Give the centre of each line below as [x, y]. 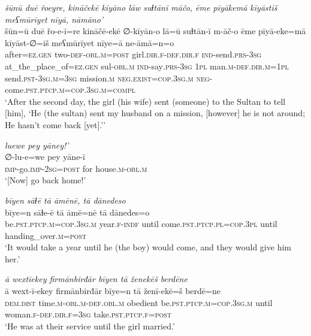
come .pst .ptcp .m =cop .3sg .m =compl [70, 90]
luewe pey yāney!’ [37, 145]
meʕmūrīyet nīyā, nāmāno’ [54, 19]
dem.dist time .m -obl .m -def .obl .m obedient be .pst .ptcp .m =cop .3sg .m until [139, 302]
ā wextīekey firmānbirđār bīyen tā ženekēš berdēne [96, 279]
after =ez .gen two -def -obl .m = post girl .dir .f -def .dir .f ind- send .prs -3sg [133, 54]
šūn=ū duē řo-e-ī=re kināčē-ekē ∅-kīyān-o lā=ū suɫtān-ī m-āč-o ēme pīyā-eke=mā [155, 31]
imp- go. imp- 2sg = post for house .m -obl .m [76, 168]
